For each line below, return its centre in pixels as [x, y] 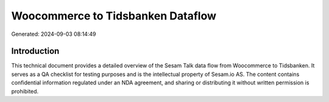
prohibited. [25, 91]
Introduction [35, 51]
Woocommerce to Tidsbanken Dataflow [114, 16]
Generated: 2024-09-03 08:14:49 [54, 34]
